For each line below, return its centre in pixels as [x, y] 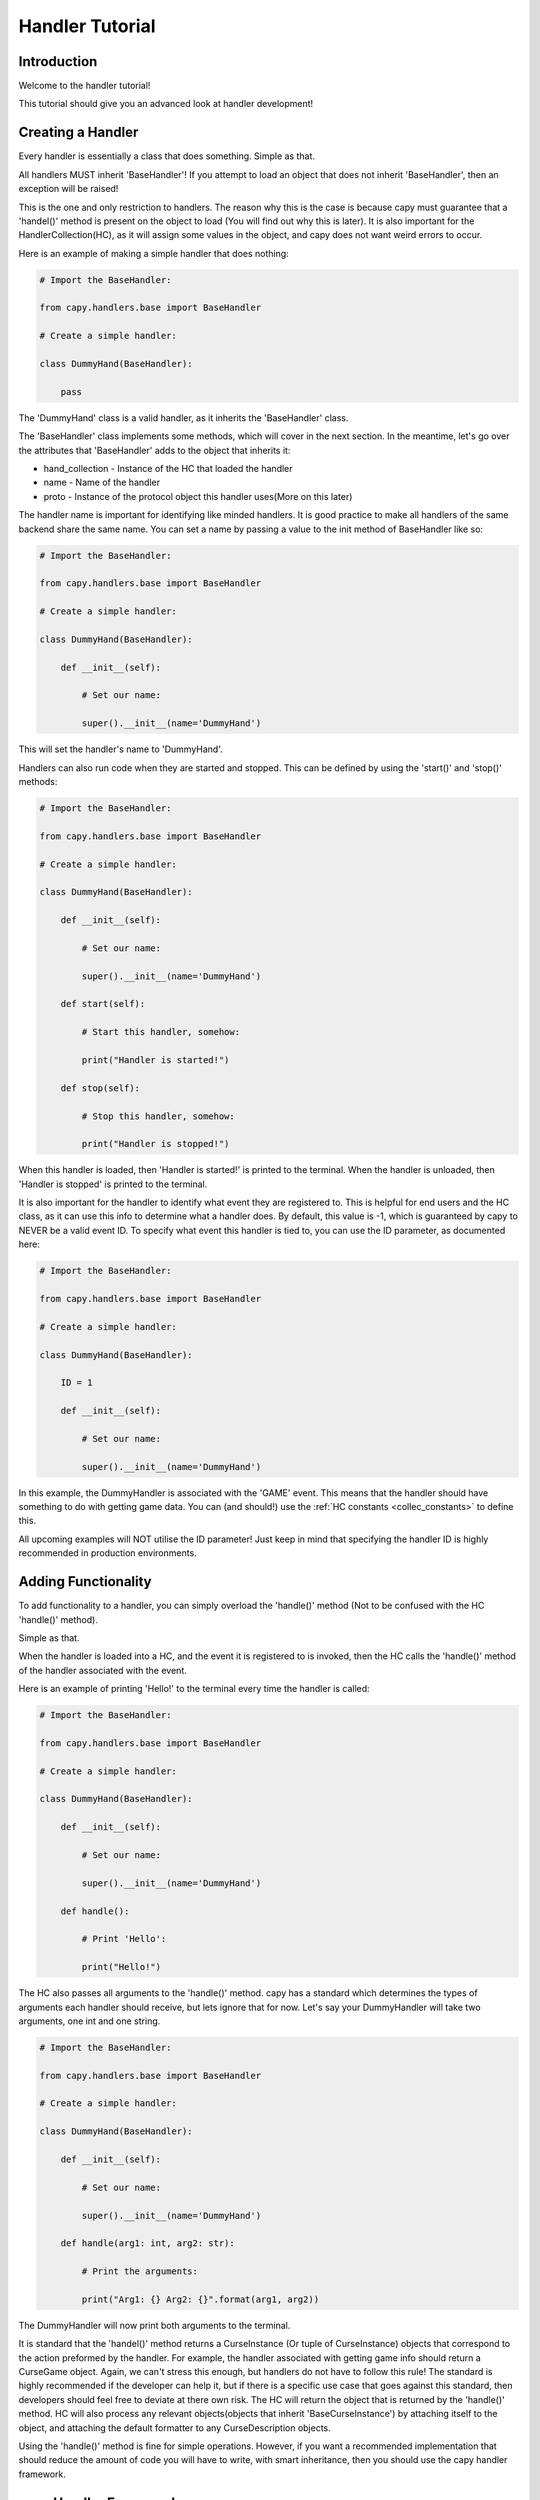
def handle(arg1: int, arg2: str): [147, 2243]
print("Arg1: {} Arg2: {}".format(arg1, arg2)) [200, 2299]
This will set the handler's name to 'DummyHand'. [121, 749]
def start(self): [103, 1004]
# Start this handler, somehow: [160, 1032]
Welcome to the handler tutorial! [84, 86]
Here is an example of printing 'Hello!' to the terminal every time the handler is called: [194, 1689]
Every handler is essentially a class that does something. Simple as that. [166, 156]
